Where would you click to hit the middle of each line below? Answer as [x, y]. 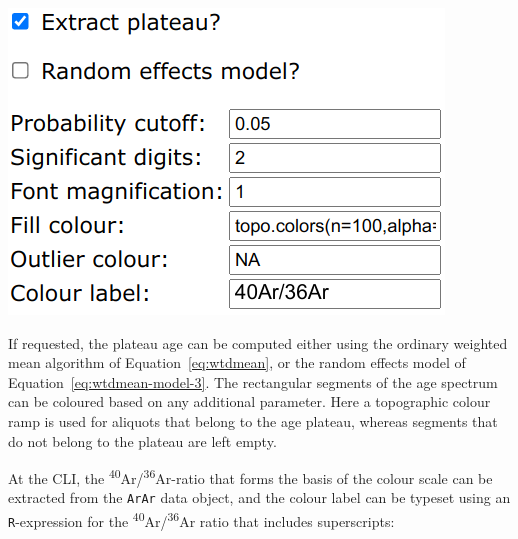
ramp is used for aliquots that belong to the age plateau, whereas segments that [253, 420]
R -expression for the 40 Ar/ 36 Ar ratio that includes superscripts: [201, 519]
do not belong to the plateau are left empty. [142, 440]
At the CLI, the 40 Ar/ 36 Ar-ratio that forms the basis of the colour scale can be [250, 476]
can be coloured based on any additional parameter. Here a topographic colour [249, 401]
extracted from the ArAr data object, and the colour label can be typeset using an [259, 497]
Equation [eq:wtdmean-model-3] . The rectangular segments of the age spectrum [253, 381]
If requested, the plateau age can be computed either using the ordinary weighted [258, 342]
